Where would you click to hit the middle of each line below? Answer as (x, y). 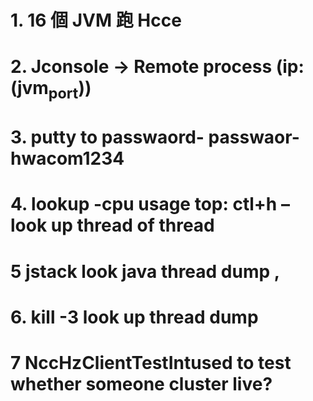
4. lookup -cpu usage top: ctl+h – (150, 204)
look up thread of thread (112, 225)
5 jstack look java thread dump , (145, 271)
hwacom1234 (67, 158)
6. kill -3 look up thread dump (134, 317)
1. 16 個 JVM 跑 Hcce (96, 20)
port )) (70, 90)
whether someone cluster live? (141, 383)
